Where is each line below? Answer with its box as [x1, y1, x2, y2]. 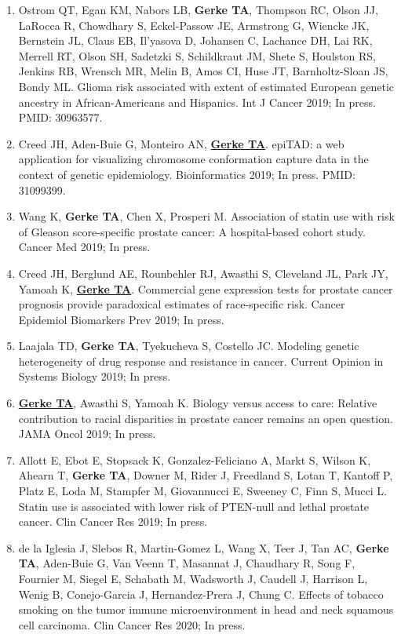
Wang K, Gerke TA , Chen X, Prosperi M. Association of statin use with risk [18, 208, 395, 224]
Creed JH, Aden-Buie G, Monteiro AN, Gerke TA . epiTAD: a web [18, 135, 344, 151]
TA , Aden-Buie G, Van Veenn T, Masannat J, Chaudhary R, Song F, [18, 555, 355, 571]
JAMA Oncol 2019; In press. [18, 425, 156, 442]
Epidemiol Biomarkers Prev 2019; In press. [18, 311, 224, 327]
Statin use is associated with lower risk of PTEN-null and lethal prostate [18, 498, 370, 514]
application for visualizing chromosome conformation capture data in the [18, 151, 369, 167]
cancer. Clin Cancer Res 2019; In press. [18, 513, 208, 530]
